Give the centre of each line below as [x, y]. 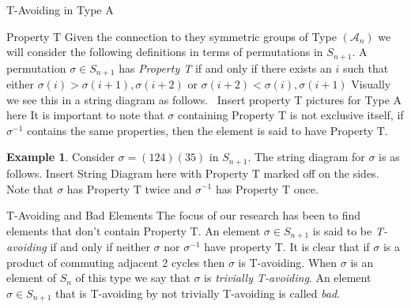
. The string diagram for [306, 157]
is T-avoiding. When [288, 262]
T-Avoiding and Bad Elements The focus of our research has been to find [184, 215]
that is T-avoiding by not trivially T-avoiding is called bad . [198, 293]
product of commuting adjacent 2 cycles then [116, 262]
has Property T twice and [129, 188]
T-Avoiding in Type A [60, 9]
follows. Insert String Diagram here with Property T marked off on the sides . [193, 173]
